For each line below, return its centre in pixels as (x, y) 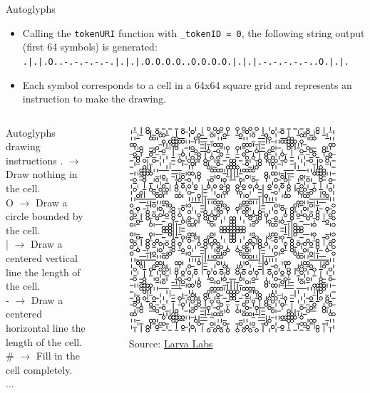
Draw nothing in (42, 174)
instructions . (35, 160)
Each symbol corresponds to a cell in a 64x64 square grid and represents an (187, 84)
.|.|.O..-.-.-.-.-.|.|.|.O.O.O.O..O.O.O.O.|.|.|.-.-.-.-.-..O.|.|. (186, 62)
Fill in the (58, 356)
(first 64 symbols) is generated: (90, 47)
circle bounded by (45, 216)
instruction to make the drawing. (94, 99)
